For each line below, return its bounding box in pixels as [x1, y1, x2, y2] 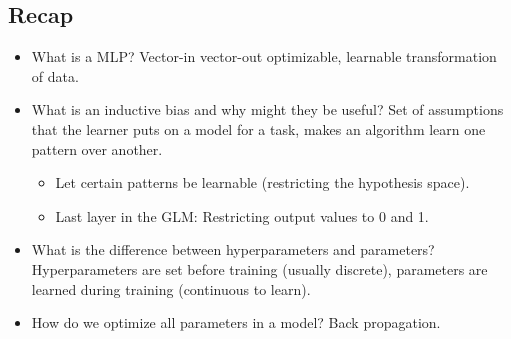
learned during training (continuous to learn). [31, 278, 311, 299]
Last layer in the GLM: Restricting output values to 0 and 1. [55, 205, 429, 226]
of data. [31, 65, 79, 86]
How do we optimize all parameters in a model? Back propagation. [31, 312, 441, 333]
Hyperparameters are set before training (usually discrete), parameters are [31, 258, 488, 279]
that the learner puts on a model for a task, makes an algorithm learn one [31, 118, 486, 139]
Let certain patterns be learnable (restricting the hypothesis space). [55, 172, 470, 193]
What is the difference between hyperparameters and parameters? [31, 239, 435, 260]
